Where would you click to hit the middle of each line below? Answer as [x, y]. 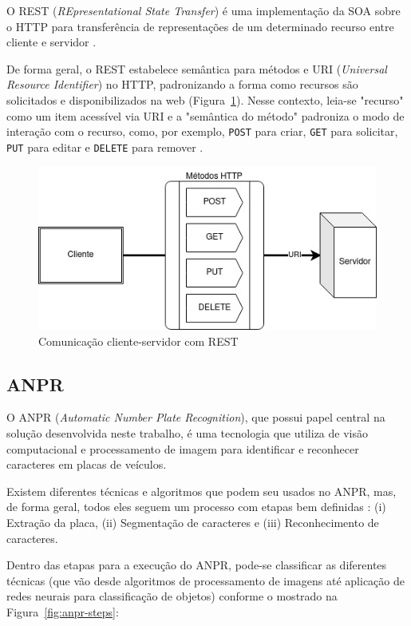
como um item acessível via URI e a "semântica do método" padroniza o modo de [205, 115]
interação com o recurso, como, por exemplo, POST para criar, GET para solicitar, [202, 131]
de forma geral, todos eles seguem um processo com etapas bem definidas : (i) [196, 507]
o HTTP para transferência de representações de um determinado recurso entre [200, 26]
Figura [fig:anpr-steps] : [63, 611]
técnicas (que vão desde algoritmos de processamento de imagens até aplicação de [205, 580]
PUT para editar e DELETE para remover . [105, 147]
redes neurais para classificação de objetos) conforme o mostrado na [172, 596]
